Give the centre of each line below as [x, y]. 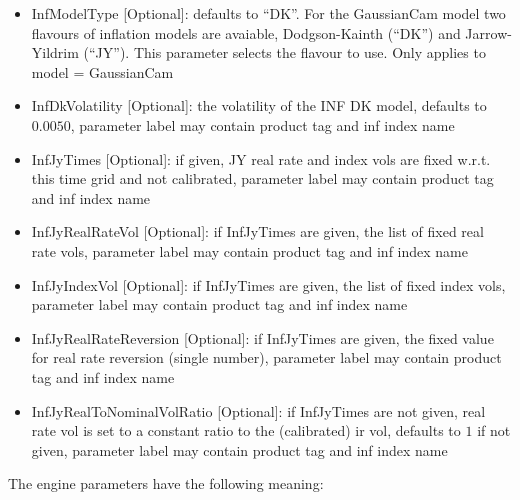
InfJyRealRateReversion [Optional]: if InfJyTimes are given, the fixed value [262, 337]
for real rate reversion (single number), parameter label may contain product [266, 357]
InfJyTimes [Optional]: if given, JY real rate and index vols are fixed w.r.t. [261, 158]
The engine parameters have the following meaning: [166, 483]
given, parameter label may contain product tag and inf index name [239, 449]
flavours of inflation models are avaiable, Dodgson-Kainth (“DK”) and [246, 32]
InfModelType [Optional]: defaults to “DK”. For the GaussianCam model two [268, 13]
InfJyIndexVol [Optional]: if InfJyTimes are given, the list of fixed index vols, [268, 284]
